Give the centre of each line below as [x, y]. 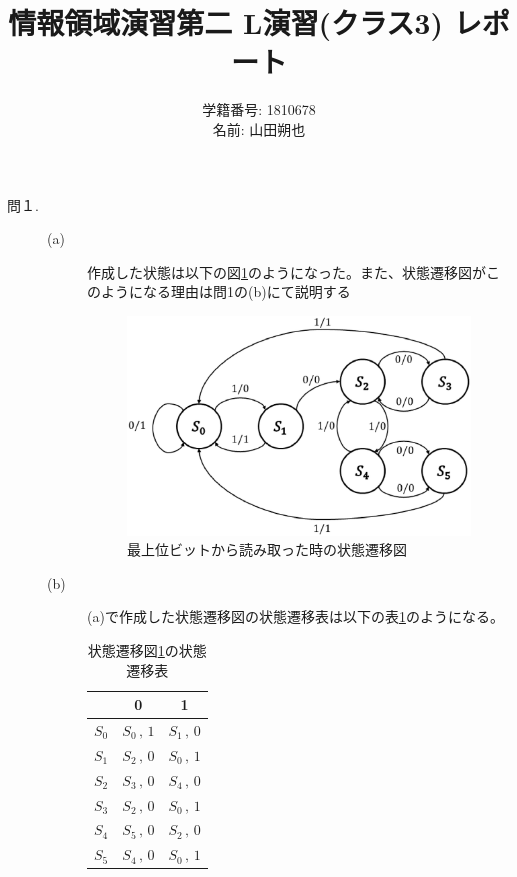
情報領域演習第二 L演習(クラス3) [225, 22]
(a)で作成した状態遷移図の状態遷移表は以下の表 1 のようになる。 [295, 616]
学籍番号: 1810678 [259, 109]
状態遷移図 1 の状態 [147, 649]
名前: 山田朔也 [259, 128]
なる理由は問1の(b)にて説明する [246, 291]
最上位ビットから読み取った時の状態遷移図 [267, 549]
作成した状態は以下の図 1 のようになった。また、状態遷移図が [286, 271]
